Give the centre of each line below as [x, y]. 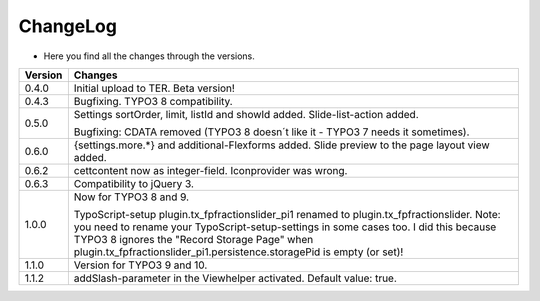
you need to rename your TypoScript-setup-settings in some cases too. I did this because [285, 227]
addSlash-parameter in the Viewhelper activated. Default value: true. [235, 278]
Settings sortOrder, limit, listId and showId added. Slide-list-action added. [246, 114]
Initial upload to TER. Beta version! [154, 88]
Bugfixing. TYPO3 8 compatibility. [153, 101]
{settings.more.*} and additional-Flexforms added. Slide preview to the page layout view [281, 145]
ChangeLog [67, 26]
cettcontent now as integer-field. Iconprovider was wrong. [210, 170]
